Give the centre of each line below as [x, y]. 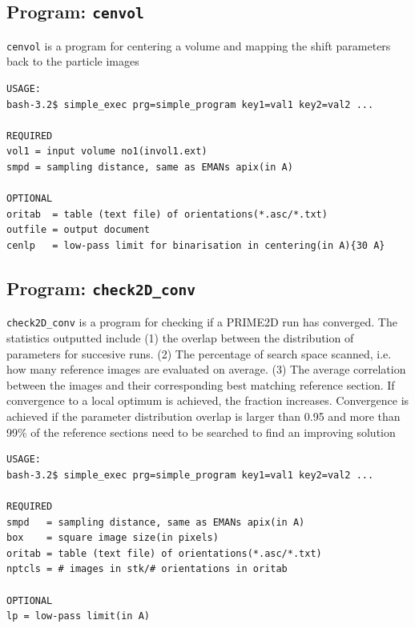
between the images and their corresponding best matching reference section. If [201, 384]
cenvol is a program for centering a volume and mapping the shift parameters [199, 45]
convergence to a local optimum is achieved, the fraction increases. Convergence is [208, 400]
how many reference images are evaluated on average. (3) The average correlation [206, 369]
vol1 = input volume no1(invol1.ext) [107, 152]
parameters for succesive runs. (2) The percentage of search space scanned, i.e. [199, 353]
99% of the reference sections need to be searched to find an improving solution [201, 432]
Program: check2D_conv [101, 288]
